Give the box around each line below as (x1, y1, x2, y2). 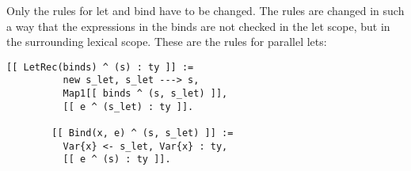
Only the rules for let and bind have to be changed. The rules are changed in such (6, 2, 405, 18)
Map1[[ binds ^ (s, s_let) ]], (63, 88, 228, 100)
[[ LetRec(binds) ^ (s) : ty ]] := (6, 61, 194, 73)
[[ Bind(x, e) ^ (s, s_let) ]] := (51, 127, 234, 139)
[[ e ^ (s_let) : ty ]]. (63, 101, 194, 112)
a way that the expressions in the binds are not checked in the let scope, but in (6, 17, 390, 34)
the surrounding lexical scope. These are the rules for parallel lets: (6, 33, 327, 50)
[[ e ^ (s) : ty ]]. (63, 154, 171, 165)
